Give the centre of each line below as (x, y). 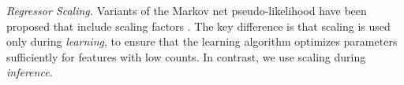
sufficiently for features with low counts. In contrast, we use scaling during (186, 56)
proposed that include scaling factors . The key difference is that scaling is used (198, 26)
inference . (30, 72)
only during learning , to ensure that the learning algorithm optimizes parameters (202, 41)
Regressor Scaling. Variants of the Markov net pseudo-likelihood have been (187, 10)
